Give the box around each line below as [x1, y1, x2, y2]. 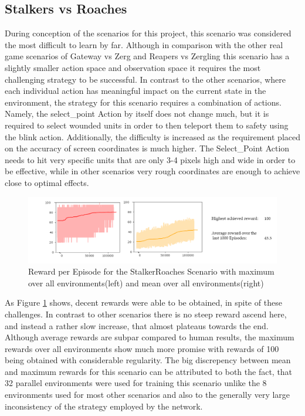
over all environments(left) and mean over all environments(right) [28, 276, 264, 289]
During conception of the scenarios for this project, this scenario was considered [5, 27, 292, 39]
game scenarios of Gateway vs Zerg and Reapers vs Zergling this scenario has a [5, 50, 290, 62]
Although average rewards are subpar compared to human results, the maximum [5, 331, 294, 343]
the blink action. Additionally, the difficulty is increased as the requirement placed [5, 130, 300, 143]
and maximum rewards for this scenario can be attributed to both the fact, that [5, 365, 293, 377]
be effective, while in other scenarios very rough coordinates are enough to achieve [5, 165, 300, 177]
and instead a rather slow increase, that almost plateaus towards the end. [5, 319, 269, 332]
